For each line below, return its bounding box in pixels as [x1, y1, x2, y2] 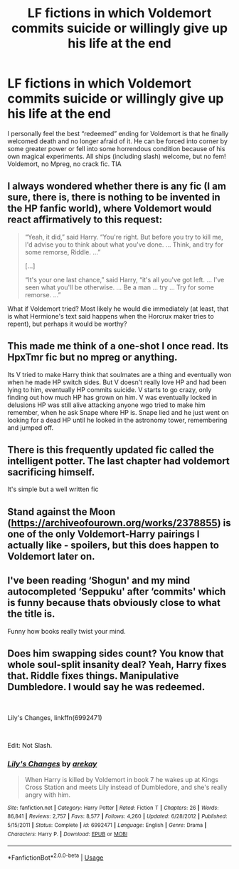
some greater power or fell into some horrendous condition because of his [7, 144, 225, 153]
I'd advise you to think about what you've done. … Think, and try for [24, 240, 224, 249]
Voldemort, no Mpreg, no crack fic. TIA [7, 159, 122, 168]
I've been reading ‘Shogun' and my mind [7, 575, 191, 587]
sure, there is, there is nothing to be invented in [7, 191, 221, 204]
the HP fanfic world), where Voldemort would [7, 202, 212, 215]
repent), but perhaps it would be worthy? [7, 319, 127, 328]
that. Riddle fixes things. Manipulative [7, 669, 179, 682]
